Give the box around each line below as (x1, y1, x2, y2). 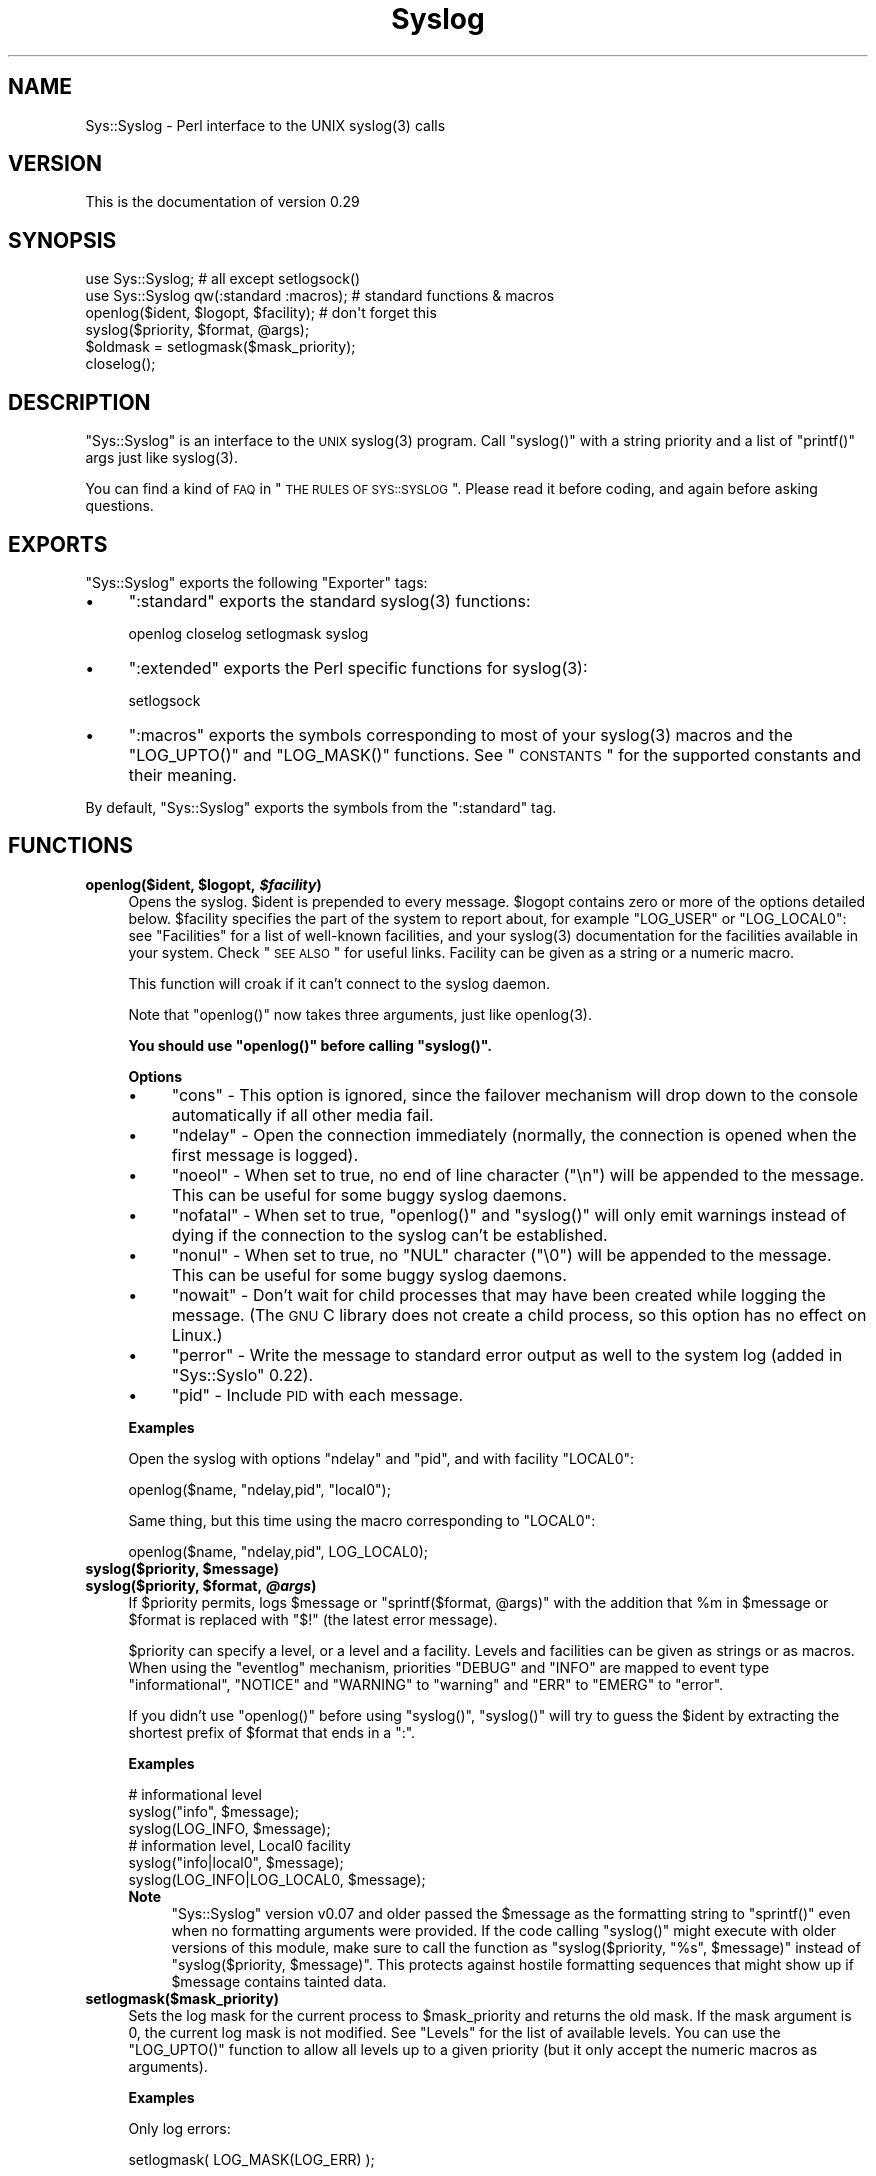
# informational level (128, 1785, 262, 1803)
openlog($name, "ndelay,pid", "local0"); (128, 1480, 391, 1498)
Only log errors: (128, 2119, 231, 2137)
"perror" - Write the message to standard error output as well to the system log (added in (171, 1344, 843, 1365)
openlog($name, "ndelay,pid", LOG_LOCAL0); (128, 1542, 428, 1560)
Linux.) (171, 1324, 223, 1345)
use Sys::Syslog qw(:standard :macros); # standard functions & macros (85, 287, 555, 305)
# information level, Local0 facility (128, 1836, 351, 1854)
